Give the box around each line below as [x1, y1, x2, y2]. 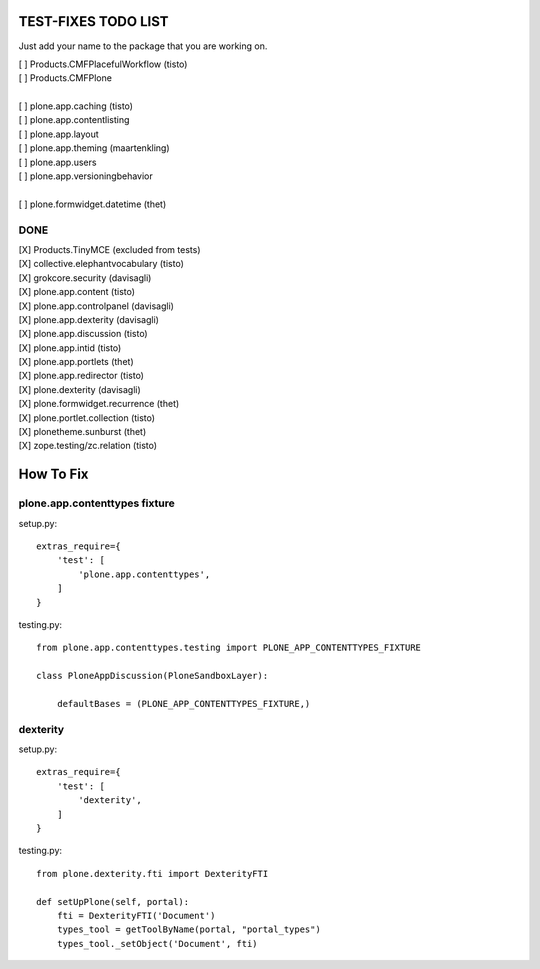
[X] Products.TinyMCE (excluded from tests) [18, 243, 201, 255]
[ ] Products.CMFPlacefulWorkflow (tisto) [18, 58, 188, 70]
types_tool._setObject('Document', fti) [56, 938, 259, 949]
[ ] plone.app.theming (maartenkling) [18, 142, 170, 154]
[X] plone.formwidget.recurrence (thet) [18, 398, 180, 410]
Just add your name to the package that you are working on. [18, 40, 268, 52]
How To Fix [18, 466, 89, 483]
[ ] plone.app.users [18, 156, 97, 168]
